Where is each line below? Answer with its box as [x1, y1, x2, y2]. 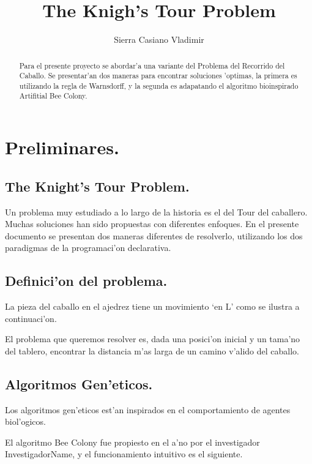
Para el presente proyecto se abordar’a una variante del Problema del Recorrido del [19, 60, 285, 70]
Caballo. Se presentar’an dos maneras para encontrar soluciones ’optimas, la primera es [19, 70, 297, 81]
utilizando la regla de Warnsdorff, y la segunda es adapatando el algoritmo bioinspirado [19, 80, 299, 91]
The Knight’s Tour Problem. [5, 176, 190, 195]
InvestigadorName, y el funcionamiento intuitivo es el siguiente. [5, 447, 243, 460]
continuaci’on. [5, 312, 57, 324]
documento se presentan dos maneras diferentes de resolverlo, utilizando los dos [5, 229, 303, 242]
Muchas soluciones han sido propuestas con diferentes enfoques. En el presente [5, 217, 299, 230]
